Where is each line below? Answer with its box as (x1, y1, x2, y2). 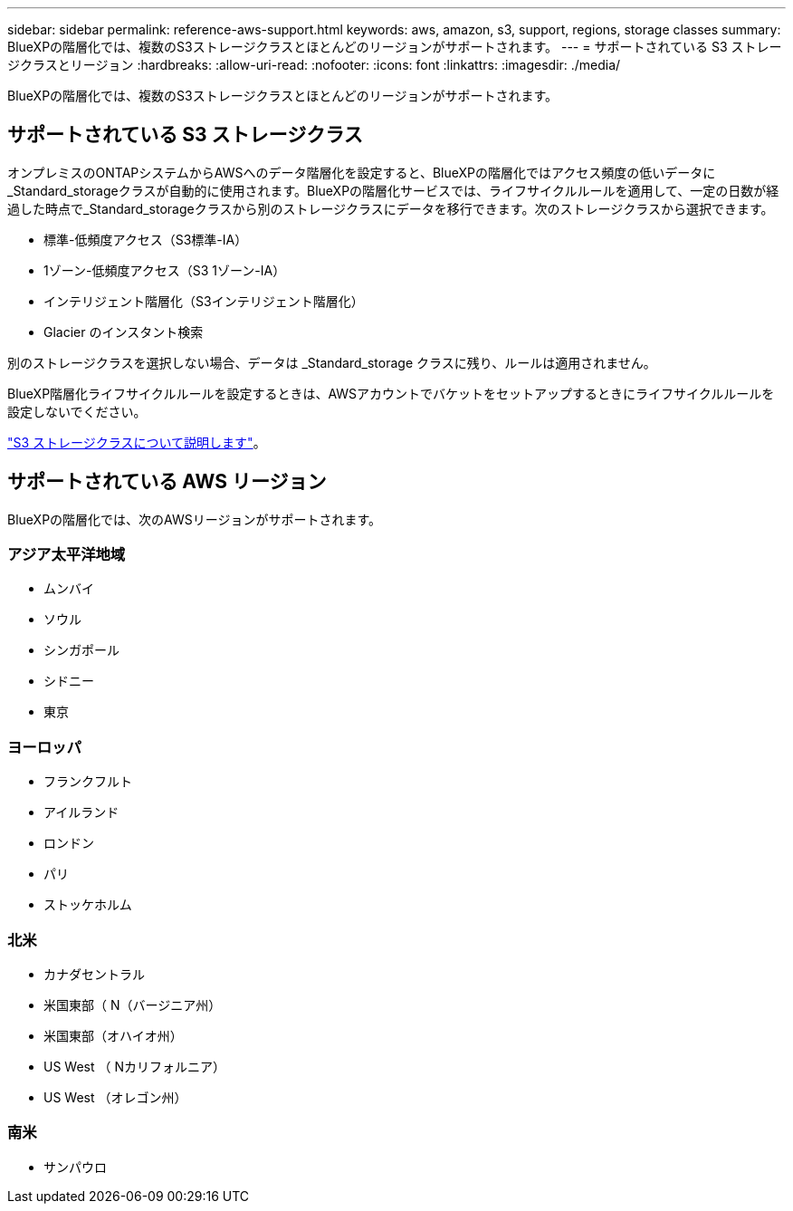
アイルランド (43, 804, 119, 821)
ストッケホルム (43, 897, 132, 913)
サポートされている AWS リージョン (7, 470, 327, 494)
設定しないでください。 (7, 403, 147, 419)
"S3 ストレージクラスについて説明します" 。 (7, 434, 266, 450)
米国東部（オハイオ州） (43, 1027, 183, 1043)
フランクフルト (43, 774, 132, 790)
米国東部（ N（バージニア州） (43, 996, 222, 1013)
